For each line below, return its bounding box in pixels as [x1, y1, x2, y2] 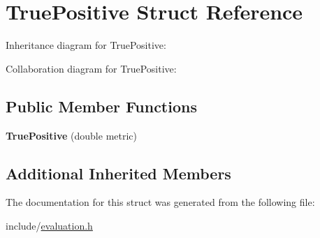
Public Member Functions [6, 95, 197, 117]
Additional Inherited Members [6, 162, 231, 184]
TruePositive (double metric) [6, 128, 138, 142]
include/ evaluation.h [6, 218, 93, 232]
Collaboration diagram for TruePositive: [6, 61, 177, 75]
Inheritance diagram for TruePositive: [6, 38, 166, 52]
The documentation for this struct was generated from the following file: [6, 195, 315, 209]
